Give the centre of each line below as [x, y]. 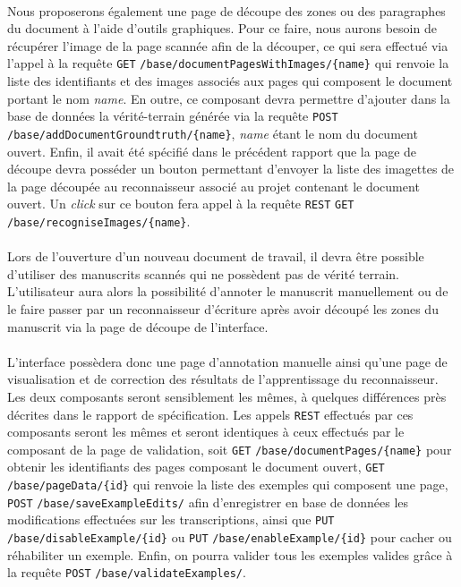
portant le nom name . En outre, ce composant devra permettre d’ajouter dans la [229, 98]
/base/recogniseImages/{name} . [99, 221]
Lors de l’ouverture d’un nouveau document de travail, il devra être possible [216, 256]
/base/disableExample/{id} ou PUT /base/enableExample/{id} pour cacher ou [230, 537]
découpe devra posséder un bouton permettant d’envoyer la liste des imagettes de [231, 169]
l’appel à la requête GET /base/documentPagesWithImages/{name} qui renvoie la [228, 63]
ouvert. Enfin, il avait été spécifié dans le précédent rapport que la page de [212, 151]
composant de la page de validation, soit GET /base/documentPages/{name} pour [230, 449]
